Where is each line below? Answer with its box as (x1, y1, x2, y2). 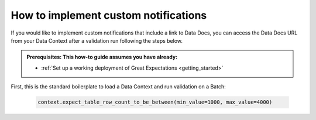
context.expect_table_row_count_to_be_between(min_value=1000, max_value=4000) (37, 99, 273, 105)
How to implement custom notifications (11, 9, 207, 22)
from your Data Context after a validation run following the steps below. (11, 37, 183, 44)
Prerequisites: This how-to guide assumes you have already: (26, 53, 178, 61)
